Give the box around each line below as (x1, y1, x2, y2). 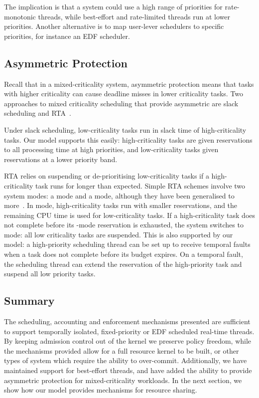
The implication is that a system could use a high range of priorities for (4, 1, 223, 11)
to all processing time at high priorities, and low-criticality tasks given (4, 144, 219, 155)
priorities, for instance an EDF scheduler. (4, 30, 130, 41)
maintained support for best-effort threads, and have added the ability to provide (4, 365, 252, 376)
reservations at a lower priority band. (4, 154, 118, 164)
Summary (4, 293, 55, 308)
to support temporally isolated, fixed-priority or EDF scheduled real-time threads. (4, 326, 255, 336)
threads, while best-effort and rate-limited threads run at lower (38, 11, 230, 21)
